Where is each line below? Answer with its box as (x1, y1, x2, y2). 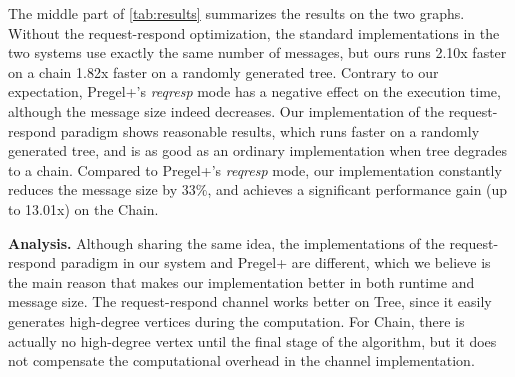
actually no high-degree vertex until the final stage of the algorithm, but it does (8, 330, 497, 351)
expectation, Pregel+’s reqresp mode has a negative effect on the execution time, (8, 81, 501, 102)
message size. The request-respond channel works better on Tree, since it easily (8, 291, 492, 312)
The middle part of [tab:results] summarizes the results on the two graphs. (8, 3, 465, 23)
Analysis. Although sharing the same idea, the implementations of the (8, 232, 445, 253)
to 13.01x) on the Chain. (8, 198, 159, 219)
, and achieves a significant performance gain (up (207, 179, 508, 200)
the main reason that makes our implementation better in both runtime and (8, 271, 475, 292)
